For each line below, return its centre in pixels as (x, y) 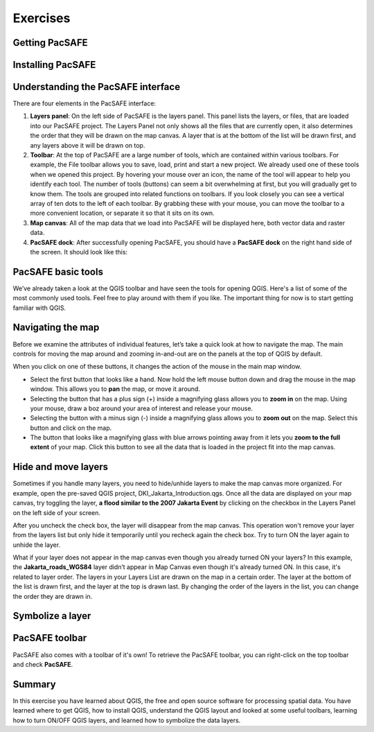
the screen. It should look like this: (79, 252)
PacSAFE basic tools (58, 271)
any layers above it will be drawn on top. (88, 145)
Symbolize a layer (52, 616)
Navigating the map (56, 328)
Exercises (42, 18)
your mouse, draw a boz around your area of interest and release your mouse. (141, 408)
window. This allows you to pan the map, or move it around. (115, 389)
